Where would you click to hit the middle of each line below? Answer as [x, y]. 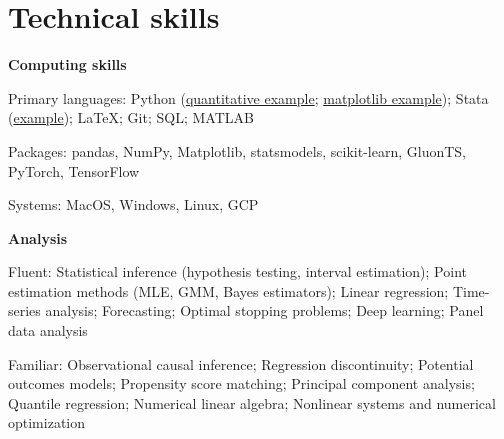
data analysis [48, 330]
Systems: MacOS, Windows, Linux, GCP [133, 204]
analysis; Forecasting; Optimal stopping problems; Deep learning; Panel [264, 310]
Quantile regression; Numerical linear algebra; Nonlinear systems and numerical [252, 402]
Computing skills [67, 64]
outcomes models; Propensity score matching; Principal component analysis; [241, 383]
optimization [47, 422]
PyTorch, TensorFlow [74, 170]
